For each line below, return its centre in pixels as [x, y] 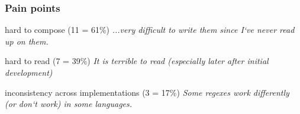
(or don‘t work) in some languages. [69, 104]
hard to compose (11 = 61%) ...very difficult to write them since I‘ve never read [150, 30]
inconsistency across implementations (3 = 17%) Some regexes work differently [147, 92]
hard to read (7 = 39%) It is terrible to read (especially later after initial [137, 61]
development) [29, 72]
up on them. [27, 41]
